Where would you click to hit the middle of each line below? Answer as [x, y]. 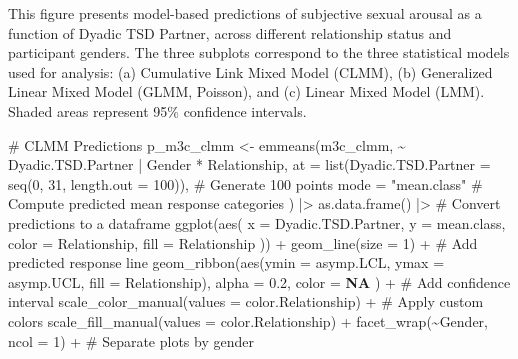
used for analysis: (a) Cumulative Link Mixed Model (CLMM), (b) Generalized [250, 71]
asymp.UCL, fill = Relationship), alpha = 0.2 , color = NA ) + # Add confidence [259, 281]
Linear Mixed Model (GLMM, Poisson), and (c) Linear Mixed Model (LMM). [246, 91]
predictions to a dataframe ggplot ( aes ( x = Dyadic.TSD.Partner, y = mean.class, [257, 222]
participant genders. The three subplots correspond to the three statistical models [259, 52]
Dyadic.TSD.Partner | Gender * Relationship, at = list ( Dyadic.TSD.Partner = [249, 164]
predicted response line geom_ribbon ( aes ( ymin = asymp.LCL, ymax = [226, 262]
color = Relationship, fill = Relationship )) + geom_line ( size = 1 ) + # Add [243, 242]
